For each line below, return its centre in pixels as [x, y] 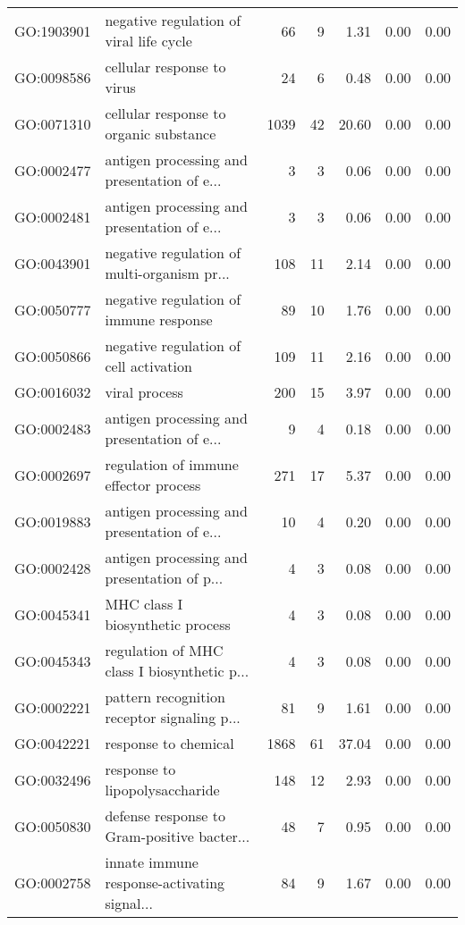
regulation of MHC [164, 650]
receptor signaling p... [173, 717]
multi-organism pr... [167, 273]
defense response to [165, 816]
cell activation [148, 366]
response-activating [165, 883]
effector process [153, 485]
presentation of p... [164, 578]
